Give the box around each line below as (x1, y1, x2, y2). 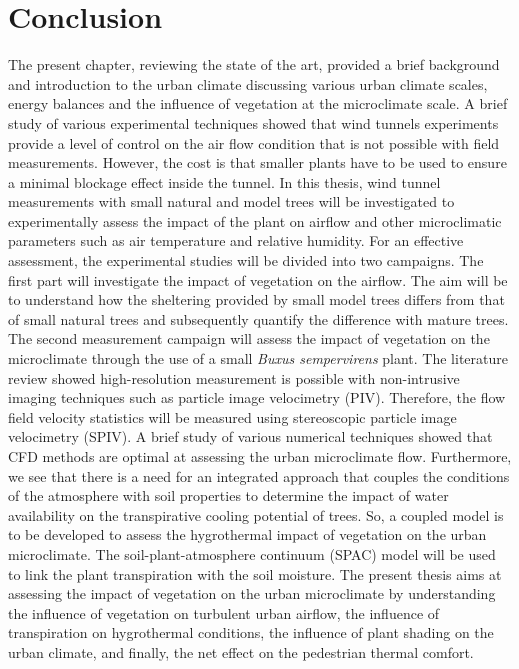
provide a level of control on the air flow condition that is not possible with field (8, 132, 500, 153)
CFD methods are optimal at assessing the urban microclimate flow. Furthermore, (8, 446, 512, 466)
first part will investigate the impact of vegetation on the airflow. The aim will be (8, 269, 508, 290)
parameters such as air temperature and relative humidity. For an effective (8, 230, 464, 251)
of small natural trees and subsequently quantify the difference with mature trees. (8, 308, 509, 329)
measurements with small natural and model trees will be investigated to (8, 191, 455, 212)
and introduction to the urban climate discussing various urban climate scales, (8, 73, 488, 94)
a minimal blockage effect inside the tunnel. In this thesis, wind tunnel (8, 171, 441, 192)
